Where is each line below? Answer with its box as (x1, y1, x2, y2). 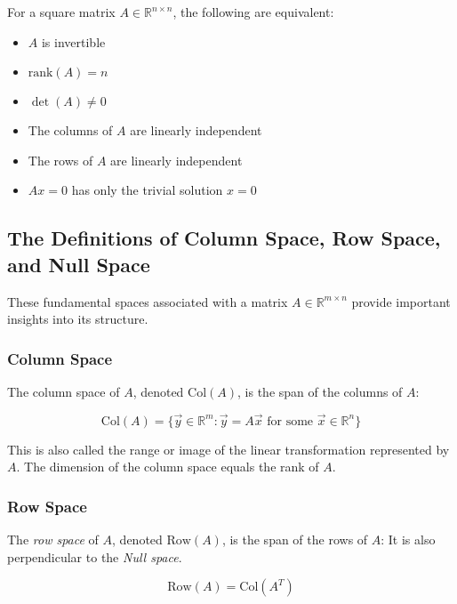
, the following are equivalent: (172, 3, 334, 20)
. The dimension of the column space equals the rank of (16, 457, 319, 476)
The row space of (7, 530, 99, 549)
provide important (351, 292, 451, 310)
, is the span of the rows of (221, 530, 368, 549)
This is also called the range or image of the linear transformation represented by (7, 439, 450, 458)
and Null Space (7, 250, 150, 278)
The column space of (7, 382, 120, 400)
